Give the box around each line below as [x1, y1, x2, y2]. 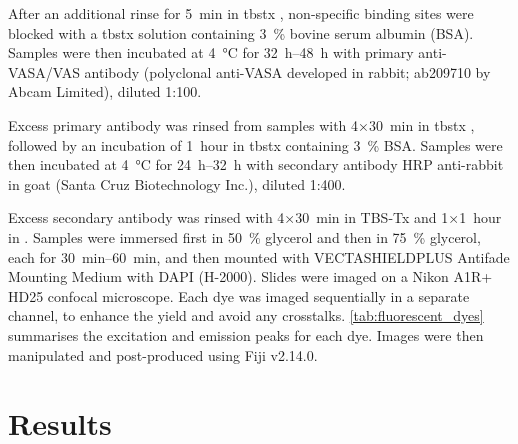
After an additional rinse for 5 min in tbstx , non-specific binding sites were [8, 3, 474, 23]
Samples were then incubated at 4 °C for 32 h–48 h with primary [8, 42, 414, 63]
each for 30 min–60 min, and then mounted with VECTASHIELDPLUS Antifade [8, 246, 510, 267]
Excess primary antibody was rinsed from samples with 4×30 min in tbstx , [8, 114, 475, 135]
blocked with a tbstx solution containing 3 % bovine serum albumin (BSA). [8, 22, 474, 43]
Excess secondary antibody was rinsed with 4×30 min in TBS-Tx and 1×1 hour [8, 207, 502, 228]
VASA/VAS [8, 61, 80, 82]
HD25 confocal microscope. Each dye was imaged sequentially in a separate [8, 285, 470, 306]
